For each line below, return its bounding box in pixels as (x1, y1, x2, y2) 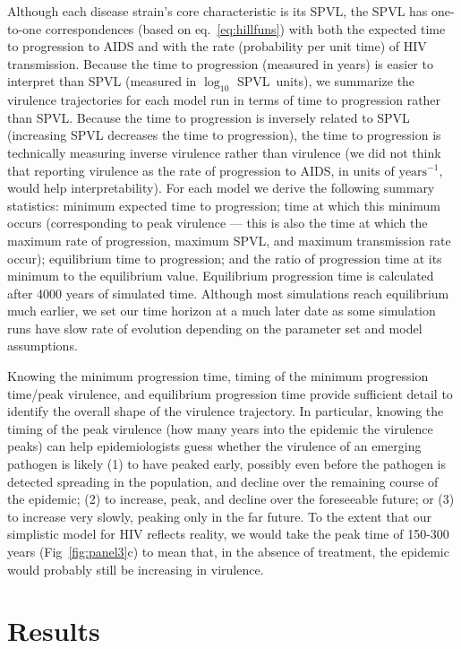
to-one (7, 19, 42, 38)
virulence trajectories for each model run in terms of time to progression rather (7, 91, 441, 109)
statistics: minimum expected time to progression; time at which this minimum (7, 195, 440, 214)
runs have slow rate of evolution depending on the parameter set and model (7, 318, 423, 337)
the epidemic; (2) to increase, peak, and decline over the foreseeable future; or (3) (7, 489, 455, 508)
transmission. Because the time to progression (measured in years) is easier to (7, 54, 433, 73)
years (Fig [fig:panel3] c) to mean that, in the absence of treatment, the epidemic (7, 542, 449, 561)
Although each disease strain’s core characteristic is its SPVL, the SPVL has (7, 2, 428, 20)
